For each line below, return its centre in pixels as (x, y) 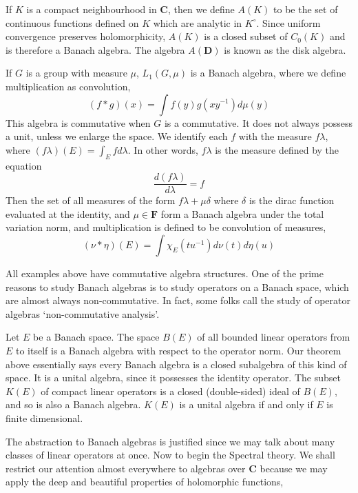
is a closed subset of (246, 36)
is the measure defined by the (277, 149)
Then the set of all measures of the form (91, 200)
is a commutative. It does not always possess (258, 122)
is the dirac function (292, 200)
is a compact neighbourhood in (92, 9)
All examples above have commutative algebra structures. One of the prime (165, 273)
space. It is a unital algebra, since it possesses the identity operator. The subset (173, 378)
